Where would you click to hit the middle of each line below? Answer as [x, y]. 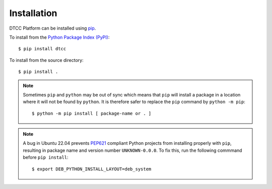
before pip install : [46, 157]
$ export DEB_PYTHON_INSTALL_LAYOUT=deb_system [92, 169]
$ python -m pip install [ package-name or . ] [92, 113]
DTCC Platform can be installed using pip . [53, 28]
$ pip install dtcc [42, 49]
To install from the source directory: [46, 60]
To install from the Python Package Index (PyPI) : [59, 37]
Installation [33, 13]
